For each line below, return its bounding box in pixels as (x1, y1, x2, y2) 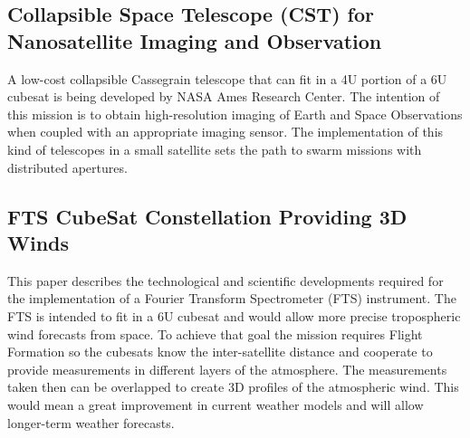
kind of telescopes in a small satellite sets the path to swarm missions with (7, 139, 422, 158)
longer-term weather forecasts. (7, 413, 175, 432)
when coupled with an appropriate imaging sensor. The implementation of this (7, 122, 444, 141)
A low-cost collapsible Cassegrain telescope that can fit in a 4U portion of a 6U (7, 69, 447, 88)
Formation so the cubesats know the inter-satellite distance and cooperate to (7, 342, 433, 361)
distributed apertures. (7, 157, 128, 176)
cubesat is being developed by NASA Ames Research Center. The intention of (7, 87, 440, 106)
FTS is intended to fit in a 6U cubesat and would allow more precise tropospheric (7, 306, 461, 325)
